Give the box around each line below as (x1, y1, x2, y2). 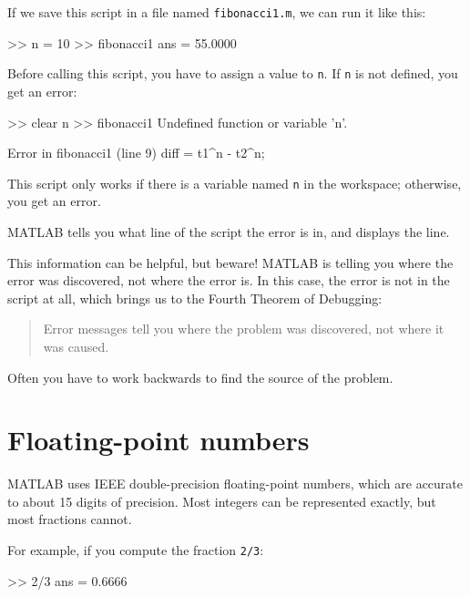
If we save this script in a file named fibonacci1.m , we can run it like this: (7, 3, 426, 21)
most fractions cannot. (7, 510, 132, 529)
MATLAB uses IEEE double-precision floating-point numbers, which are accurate (7, 474, 464, 493)
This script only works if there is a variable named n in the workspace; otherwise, (7, 173, 462, 192)
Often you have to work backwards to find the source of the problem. (7, 367, 393, 386)
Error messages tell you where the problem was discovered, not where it (43, 319, 444, 338)
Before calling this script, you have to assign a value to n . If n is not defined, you (7, 64, 458, 83)
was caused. (43, 336, 109, 355)
